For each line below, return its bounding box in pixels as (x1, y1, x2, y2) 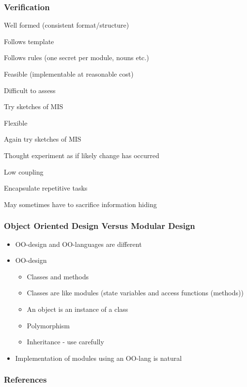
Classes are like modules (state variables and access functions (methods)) (27, 288, 244, 298)
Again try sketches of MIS (4, 134, 81, 144)
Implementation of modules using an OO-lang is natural (15, 353, 182, 363)
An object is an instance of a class (27, 304, 128, 314)
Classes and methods (27, 271, 89, 281)
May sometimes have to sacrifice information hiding (4, 199, 157, 209)
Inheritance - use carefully (27, 337, 104, 347)
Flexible (4, 117, 28, 128)
